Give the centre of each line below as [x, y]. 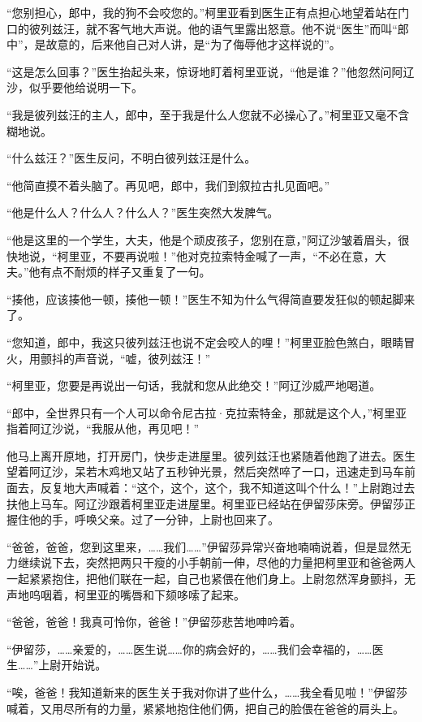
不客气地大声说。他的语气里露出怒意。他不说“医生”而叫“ [247, 28]
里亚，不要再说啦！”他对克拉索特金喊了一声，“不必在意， [222, 255]
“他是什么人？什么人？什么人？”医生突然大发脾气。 [143, 212]
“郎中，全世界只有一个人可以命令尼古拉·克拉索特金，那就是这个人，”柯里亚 [207, 412]
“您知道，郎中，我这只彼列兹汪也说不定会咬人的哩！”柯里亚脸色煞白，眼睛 [205, 342]
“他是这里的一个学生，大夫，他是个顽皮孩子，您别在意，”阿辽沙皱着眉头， [202, 239]
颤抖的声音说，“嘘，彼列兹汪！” [125, 358]
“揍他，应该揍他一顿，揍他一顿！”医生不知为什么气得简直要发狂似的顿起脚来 [211, 298]
